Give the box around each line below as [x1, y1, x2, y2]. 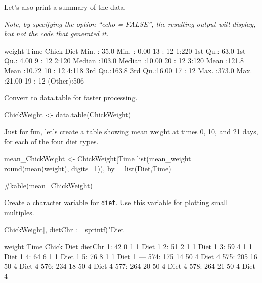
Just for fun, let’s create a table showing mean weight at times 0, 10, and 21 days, [4, 126, 258, 137]
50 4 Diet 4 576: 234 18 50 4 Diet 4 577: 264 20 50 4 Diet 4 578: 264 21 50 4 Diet [4, 261, 255, 271]
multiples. [4, 207, 34, 217]
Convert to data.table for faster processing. [4, 92, 138, 103]
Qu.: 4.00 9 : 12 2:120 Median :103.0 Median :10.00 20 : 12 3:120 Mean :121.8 [4, 55, 244, 66]
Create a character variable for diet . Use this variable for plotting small [4, 197, 228, 208]
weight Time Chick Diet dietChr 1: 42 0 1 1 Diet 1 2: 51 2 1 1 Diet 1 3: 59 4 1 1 [4, 241, 252, 252]
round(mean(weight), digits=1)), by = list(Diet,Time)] [4, 163, 173, 174]
